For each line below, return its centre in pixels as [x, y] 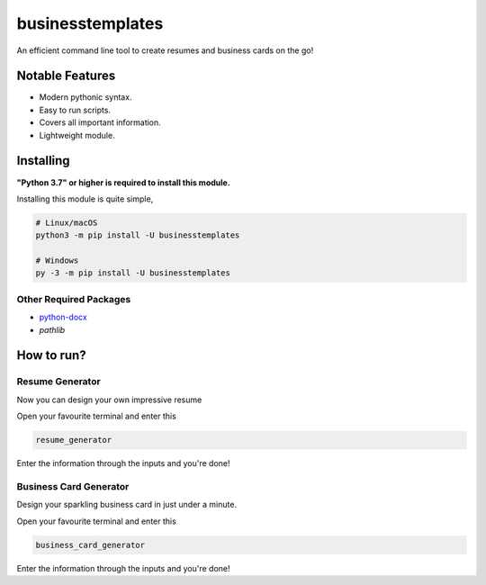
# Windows [57, 261]
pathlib [52, 329]
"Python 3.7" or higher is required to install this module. [124, 182]
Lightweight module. [77, 135]
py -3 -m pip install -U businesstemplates [133, 273]
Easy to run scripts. [75, 110]
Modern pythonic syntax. [85, 97]
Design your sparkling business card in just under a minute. [127, 505]
